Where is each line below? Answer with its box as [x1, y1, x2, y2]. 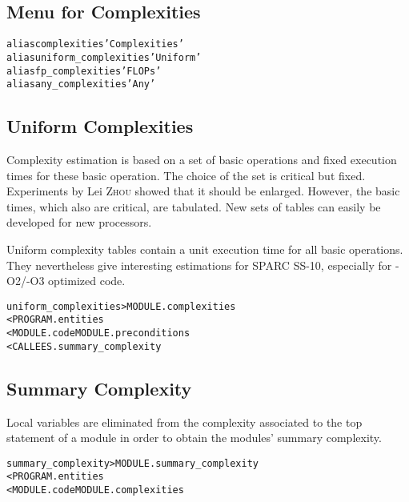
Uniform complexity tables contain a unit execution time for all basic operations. [6, 241, 403, 257]
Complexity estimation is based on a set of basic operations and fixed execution [6, 151, 397, 168]
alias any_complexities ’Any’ [6, 78, 156, 90]
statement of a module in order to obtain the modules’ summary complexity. [6, 429, 382, 446]
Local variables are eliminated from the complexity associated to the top [6, 413, 363, 430]
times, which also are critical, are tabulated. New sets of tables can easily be [6, 198, 381, 215]
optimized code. [48, 272, 126, 289]
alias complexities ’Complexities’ [6, 38, 184, 50]
